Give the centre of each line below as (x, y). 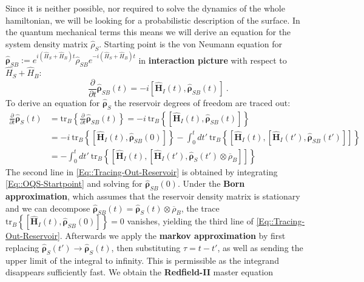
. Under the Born (211, 183)
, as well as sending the (260, 248)
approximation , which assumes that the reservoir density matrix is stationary (153, 196)
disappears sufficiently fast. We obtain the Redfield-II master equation (140, 272)
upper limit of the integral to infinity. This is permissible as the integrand (142, 260)
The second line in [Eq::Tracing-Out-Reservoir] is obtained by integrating (142, 171)
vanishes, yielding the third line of (190, 221)
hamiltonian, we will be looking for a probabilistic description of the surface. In (153, 20)
